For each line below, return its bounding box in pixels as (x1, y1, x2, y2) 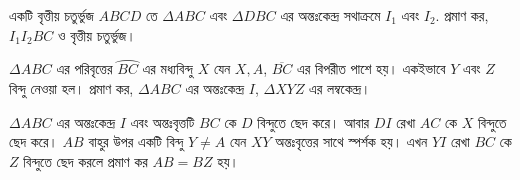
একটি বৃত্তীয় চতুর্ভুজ (9, 5, 94, 25)
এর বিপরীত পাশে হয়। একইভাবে (297, 58, 446, 79)
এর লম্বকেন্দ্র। (309, 78, 371, 98)
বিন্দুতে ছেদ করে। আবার (257, 111, 370, 132)
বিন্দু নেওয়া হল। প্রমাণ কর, (9, 78, 134, 98)
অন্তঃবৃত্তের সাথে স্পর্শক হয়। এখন (275, 131, 428, 152)
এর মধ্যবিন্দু (142, 58, 193, 79)
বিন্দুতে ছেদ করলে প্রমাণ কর (23, 150, 148, 171)
